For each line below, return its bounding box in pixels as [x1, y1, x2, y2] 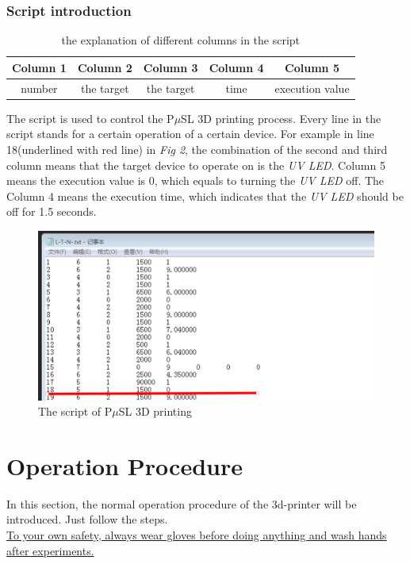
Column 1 [12, 59, 67, 75]
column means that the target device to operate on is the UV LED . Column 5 [6, 156, 385, 173]
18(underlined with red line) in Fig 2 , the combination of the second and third [6, 140, 388, 157]
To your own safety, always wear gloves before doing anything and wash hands [6, 527, 387, 543]
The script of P [38, 403, 113, 420]
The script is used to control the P [6, 109, 174, 126]
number [21, 79, 58, 96]
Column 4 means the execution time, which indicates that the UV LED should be [6, 187, 404, 204]
